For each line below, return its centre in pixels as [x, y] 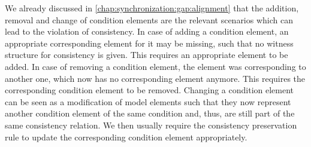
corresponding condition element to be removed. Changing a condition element [150, 90]
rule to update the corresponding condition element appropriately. [126, 137]
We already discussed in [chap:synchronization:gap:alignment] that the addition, [152, 8]
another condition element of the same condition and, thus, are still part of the [150, 113]
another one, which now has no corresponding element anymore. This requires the [155, 78]
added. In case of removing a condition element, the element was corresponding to [155, 66]
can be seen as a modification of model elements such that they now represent [148, 101]
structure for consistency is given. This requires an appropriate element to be [147, 55]
